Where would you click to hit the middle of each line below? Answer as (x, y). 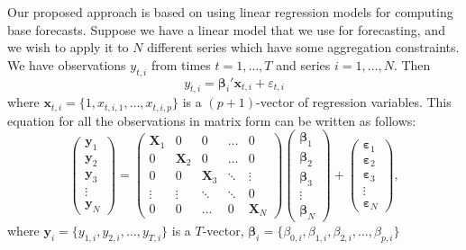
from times (181, 64)
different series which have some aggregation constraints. (303, 47)
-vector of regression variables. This (354, 102)
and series (303, 64)
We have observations (67, 64)
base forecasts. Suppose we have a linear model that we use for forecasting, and (226, 29)
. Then (412, 64)
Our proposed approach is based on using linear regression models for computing (230, 12)
